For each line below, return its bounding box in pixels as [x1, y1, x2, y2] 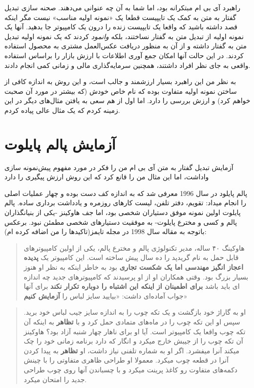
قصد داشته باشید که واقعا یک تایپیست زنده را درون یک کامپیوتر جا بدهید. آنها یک [4, 22, 237, 32]
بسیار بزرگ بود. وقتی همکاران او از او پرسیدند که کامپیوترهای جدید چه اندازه [23, 271, 249, 281]
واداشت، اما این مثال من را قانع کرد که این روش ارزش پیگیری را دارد [4, 172, 209, 182]
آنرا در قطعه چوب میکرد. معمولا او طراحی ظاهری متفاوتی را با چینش [23, 355, 229, 365]
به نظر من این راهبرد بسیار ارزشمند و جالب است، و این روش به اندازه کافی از [4, 76, 236, 86]
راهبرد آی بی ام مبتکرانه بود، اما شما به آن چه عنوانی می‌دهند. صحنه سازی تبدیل [4, 2, 241, 12]
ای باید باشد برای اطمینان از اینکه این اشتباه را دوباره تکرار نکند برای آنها [23, 281, 240, 291]
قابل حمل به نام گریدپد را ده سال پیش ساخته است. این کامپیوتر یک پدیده [23, 252, 239, 262]
